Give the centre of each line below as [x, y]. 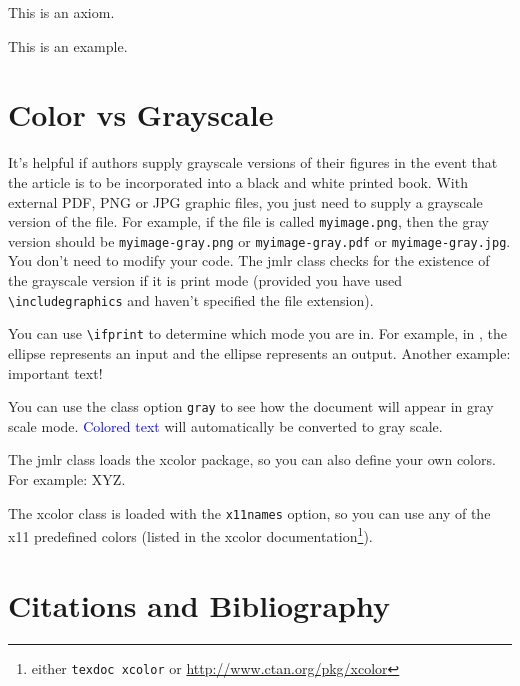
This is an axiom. [61, 12]
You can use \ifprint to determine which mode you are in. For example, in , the [258, 333]
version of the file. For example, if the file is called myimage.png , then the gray [248, 221]
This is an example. [68, 45]
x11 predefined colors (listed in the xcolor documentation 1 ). [190, 534]
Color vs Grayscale [141, 114]
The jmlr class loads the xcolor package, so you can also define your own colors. [252, 459]
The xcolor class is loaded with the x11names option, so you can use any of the [249, 512]
